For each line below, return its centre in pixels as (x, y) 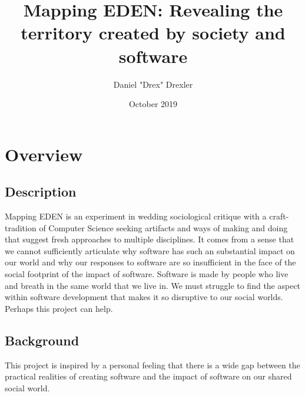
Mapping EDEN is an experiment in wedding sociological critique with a (136, 216)
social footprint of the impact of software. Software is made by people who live (147, 274)
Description (41, 192)
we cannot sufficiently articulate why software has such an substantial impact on (150, 250)
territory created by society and (153, 33)
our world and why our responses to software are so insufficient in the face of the (150, 262)
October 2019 (153, 104)
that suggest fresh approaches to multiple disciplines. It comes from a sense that (150, 239)
